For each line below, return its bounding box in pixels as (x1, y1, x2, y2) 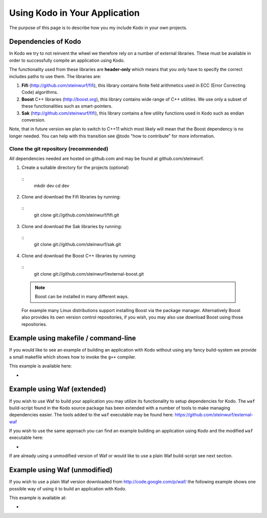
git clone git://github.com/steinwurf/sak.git (34, 241, 121, 247)
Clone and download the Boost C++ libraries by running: (21, 252, 136, 259)
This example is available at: (9, 494, 67, 501)
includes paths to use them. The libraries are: (9, 73, 101, 79)
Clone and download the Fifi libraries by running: (21, 194, 121, 200)
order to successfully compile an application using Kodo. (9, 57, 125, 63)
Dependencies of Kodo (9, 38, 82, 46)
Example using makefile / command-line (9, 334, 136, 343)
